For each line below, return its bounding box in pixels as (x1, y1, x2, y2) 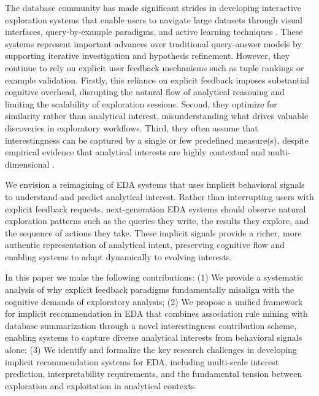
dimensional (5, 157, 50, 170)
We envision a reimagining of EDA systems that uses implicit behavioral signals (5, 178, 305, 191)
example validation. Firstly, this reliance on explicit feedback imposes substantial (5, 73, 309, 86)
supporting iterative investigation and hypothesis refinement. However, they (5, 49, 290, 62)
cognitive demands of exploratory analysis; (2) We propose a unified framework (5, 295, 303, 308)
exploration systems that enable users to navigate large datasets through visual (5, 13, 302, 26)
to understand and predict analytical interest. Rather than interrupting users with (5, 190, 314, 203)
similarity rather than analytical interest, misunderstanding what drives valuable (5, 109, 309, 122)
